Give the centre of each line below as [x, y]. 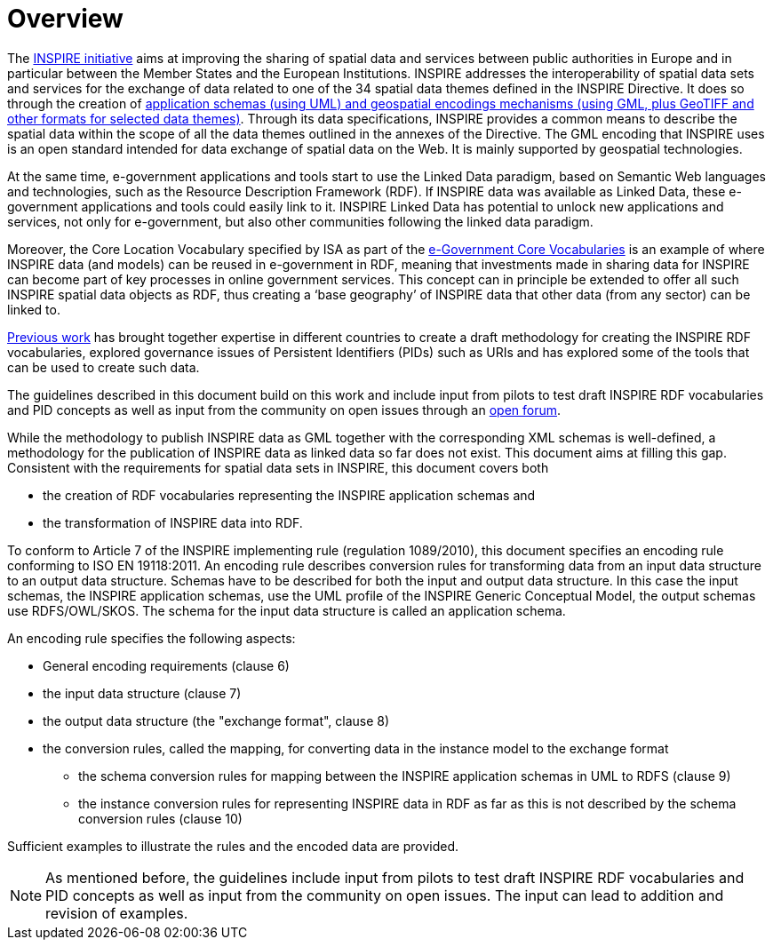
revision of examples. [117, 913]
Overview [65, 19]
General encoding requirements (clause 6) [166, 665]
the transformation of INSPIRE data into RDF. [173, 522]
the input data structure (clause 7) [142, 693]
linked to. [34, 309]
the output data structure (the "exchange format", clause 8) [216, 720]
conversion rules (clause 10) [160, 818]
